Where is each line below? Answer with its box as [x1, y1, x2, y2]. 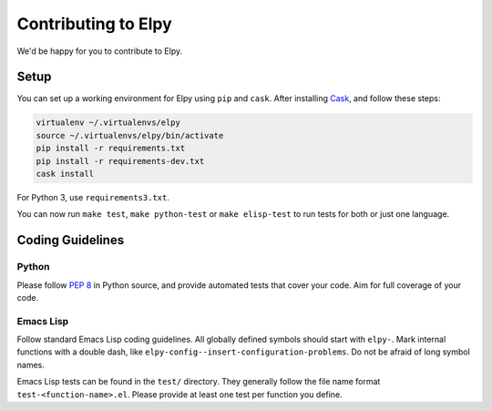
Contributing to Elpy [16, 14, 172, 34]
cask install [36, 169, 95, 179]
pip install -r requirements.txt [36, 143, 186, 154]
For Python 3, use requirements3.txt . [16, 191, 170, 202]
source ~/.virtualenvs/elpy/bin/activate [36, 130, 224, 140]
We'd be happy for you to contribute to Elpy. [16, 46, 182, 57]
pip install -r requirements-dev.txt [36, 156, 205, 166]
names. [16, 359, 45, 370]
